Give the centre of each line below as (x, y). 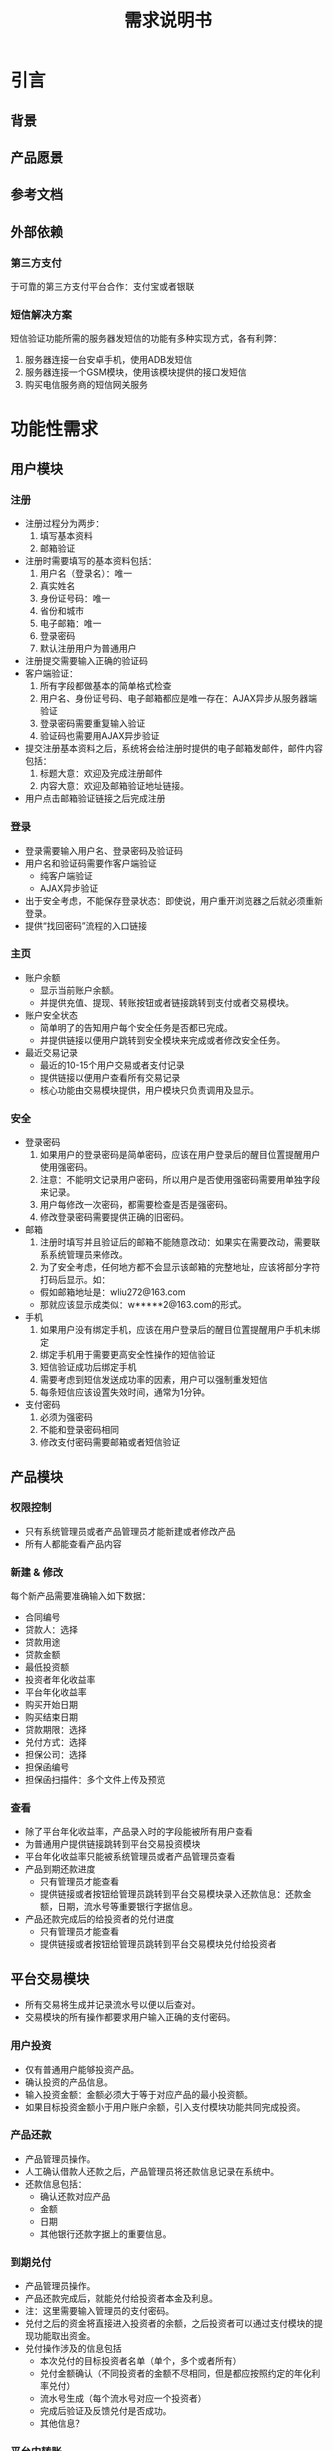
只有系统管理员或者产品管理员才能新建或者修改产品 (130, 1531)
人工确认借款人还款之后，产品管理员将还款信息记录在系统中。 (152, 2171)
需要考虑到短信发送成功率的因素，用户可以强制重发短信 (153, 1380)
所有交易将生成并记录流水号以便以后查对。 (112, 2005)
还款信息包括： (55, 2183)
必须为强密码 (66, 1417)
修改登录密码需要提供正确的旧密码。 (114, 1217)
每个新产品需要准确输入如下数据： (80, 1596)
